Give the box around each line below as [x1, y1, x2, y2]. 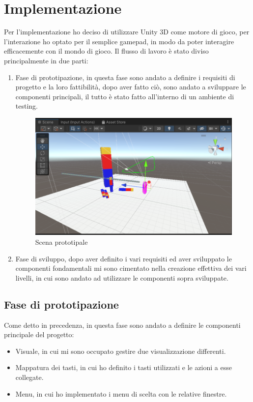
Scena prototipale [35, 237, 88, 247]
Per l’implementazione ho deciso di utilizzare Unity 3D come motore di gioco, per [4, 27, 250, 37]
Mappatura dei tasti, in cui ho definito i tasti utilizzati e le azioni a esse [15, 362, 232, 373]
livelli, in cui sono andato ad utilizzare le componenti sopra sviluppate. [15, 272, 228, 283]
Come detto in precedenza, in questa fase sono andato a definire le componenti [4, 319, 241, 330]
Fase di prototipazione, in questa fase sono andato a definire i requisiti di [15, 72, 235, 82]
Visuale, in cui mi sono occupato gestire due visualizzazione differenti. [15, 345, 226, 356]
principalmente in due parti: [4, 55, 88, 65]
